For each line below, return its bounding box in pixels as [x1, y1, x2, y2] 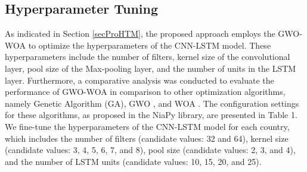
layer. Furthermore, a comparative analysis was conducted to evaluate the [5, 74, 274, 86]
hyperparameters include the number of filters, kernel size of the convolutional [5, 50, 290, 63]
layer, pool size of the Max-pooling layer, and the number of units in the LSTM [5, 62, 296, 74]
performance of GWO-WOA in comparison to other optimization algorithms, [5, 85, 286, 98]
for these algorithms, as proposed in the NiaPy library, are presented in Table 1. [5, 109, 297, 121]
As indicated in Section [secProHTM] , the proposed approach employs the [5, 27, 275, 40]
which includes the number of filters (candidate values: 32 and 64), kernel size [5, 132, 289, 144]
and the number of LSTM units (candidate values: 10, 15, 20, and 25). [5, 155, 262, 167]
